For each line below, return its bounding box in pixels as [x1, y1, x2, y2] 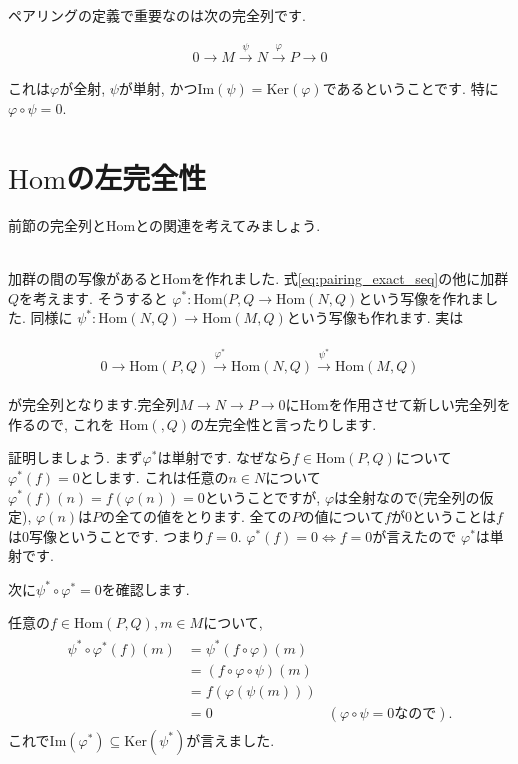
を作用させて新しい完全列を [328, 394, 511, 415]
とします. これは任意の [79, 466, 229, 487]
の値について [300, 506, 385, 527]
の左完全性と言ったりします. [190, 413, 377, 434]
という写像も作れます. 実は [286, 307, 464, 328]
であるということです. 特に [322, 78, 499, 99]
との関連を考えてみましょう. [135, 214, 321, 235]
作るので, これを [8, 413, 115, 434]
